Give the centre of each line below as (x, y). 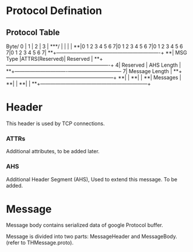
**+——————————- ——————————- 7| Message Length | (89, 71)
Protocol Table (33, 32)
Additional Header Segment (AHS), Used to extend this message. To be (92, 179)
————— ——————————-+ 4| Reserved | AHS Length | (106, 65)
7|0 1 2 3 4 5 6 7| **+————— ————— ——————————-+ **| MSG (97, 53)
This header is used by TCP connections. (55, 123)
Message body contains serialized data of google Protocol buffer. (85, 225)
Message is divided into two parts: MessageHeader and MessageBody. (92, 237)
